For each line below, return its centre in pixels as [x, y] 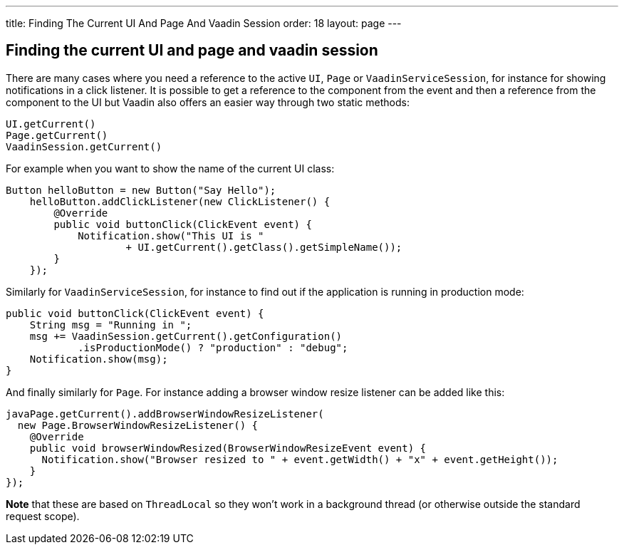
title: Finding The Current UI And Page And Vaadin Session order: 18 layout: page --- [204, 23]
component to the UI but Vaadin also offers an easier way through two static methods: [208, 102]
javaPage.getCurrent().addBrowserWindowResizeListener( [165, 414]
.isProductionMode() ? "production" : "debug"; [213, 347]
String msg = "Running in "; [111, 325]
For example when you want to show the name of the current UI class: [170, 168]
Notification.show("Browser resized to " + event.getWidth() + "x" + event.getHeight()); [300, 459]
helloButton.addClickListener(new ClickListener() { [180, 201]
